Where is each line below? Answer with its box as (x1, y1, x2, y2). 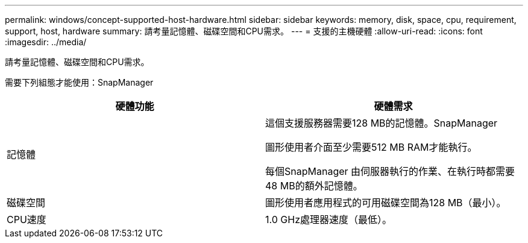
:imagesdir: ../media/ (5, 37, 87, 47)
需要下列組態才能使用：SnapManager (5, 77, 154, 87)
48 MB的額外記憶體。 (265, 180, 363, 192)
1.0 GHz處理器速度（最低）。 (265, 213, 392, 226)
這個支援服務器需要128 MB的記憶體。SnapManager (265, 117, 498, 129)
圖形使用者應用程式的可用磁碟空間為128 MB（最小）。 (265, 197, 506, 209)
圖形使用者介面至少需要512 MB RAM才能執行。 (265, 141, 477, 153)
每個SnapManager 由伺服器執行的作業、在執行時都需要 (265, 165, 515, 177)
